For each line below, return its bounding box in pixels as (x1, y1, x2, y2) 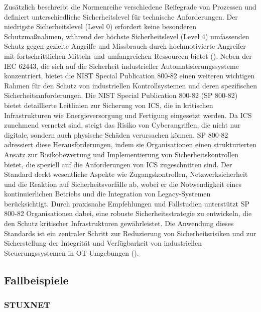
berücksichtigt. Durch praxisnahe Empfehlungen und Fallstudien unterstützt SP (4, 198, 250, 209)
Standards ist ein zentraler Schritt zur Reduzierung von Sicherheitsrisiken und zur (4, 228, 256, 238)
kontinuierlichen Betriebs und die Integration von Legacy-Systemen (4, 188, 211, 199)
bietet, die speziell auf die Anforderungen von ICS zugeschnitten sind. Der (4, 159, 232, 169)
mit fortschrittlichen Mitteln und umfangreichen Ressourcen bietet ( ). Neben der (4, 50, 252, 61)
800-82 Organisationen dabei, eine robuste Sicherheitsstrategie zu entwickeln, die (4, 208, 252, 219)
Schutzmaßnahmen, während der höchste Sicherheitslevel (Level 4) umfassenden (4, 31, 249, 41)
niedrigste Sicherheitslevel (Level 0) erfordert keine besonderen (4, 21, 196, 32)
